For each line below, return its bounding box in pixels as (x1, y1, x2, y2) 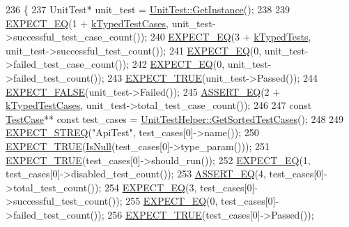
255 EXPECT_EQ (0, (125, 193, 218, 208)
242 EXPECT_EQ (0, (132, 57, 225, 71)
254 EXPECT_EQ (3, (104, 180, 197, 194)
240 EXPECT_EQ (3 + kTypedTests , (150, 29, 311, 44)
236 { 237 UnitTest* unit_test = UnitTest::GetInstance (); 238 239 (6, 2, 290, 16)
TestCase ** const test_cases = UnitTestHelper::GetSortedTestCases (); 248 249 (6, 111, 344, 126)
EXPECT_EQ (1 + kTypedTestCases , (6, 15, 169, 30)
